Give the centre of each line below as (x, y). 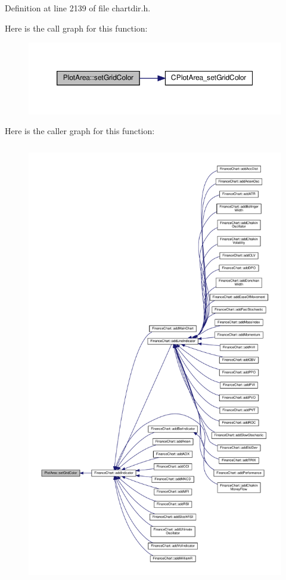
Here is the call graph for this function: (76, 28)
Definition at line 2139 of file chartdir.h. (78, 8)
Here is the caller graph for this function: (80, 131)
